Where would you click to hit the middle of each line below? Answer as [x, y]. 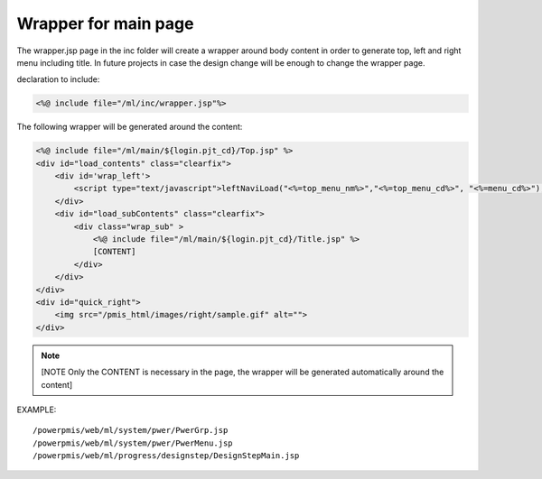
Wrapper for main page [105, 23]
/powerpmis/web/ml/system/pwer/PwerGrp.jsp [131, 430]
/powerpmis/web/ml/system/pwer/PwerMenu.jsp [133, 443]
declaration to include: [58, 79]
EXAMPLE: [37, 410]
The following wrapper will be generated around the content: [130, 127]
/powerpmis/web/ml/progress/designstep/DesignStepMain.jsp [166, 456]
